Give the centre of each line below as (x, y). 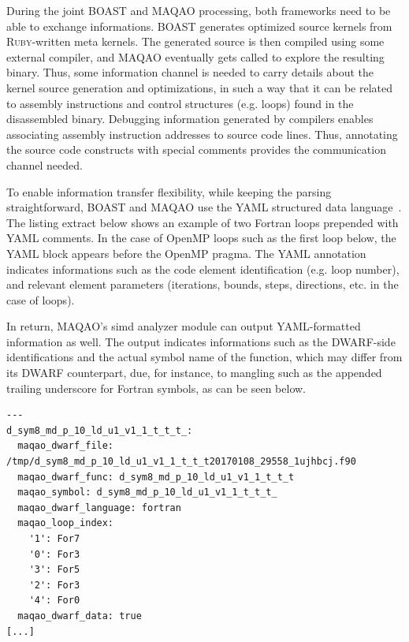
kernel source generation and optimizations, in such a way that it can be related (199, 87)
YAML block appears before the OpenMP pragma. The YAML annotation (186, 253)
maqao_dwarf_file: (66, 446)
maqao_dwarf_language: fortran (99, 508)
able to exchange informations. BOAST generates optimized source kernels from (199, 26)
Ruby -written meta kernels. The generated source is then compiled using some (195, 41)
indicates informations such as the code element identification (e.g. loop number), (203, 269)
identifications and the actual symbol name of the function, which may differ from (204, 357)
